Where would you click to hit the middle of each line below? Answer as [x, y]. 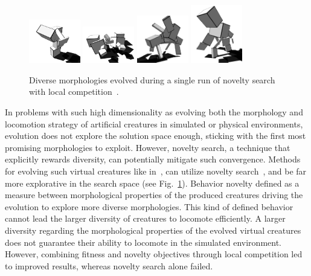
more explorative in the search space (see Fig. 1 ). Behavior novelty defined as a [152, 183]
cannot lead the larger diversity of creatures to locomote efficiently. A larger [145, 218]
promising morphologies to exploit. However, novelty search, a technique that [148, 147]
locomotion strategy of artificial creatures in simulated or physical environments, [154, 124]
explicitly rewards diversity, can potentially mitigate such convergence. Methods [153, 159]
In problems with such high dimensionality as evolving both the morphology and [154, 112]
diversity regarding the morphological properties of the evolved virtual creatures [153, 230]
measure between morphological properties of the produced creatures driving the [154, 195]
